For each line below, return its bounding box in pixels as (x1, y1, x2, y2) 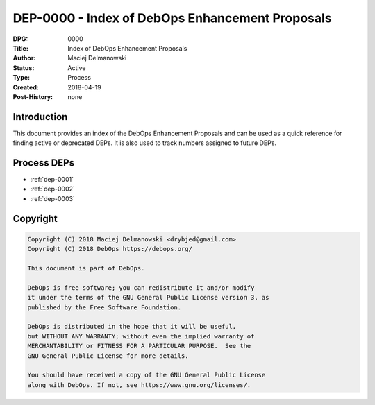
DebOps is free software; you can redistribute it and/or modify (27, 284, 255, 291)
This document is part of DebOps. (27, 264, 145, 273)
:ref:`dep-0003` (30, 194, 76, 203)
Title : (12, 44, 29, 52)
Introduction (12, 111, 68, 123)
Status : (12, 63, 35, 72)
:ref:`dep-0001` (30, 175, 74, 184)
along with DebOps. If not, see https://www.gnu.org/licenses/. (27, 381, 251, 388)
